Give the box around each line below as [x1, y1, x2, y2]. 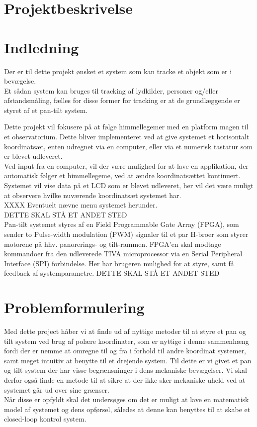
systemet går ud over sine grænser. [4, 384, 109, 395]
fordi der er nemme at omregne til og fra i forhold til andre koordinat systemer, [4, 345, 247, 356]
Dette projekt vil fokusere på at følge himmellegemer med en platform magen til [4, 121, 249, 132]
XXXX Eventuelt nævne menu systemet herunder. [4, 200, 158, 210]
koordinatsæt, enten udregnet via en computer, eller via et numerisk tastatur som [4, 141, 253, 151]
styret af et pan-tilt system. [4, 105, 88, 115]
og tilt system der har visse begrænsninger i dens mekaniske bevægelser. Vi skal [4, 365, 247, 375]
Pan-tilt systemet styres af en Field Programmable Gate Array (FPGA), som [4, 219, 239, 229]
